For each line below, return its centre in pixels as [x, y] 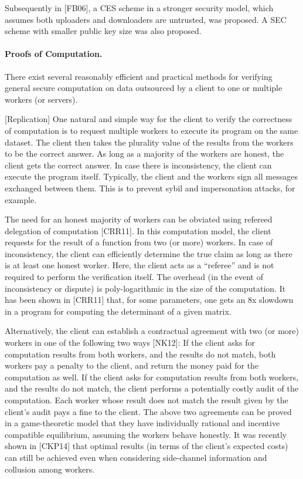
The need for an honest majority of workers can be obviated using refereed [139, 219]
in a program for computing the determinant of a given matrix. [118, 311]
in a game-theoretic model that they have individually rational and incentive [142, 423]
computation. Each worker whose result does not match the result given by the [147, 400]
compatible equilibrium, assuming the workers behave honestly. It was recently [146, 434]
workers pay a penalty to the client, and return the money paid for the [132, 365]
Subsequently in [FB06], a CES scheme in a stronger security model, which [139, 8]
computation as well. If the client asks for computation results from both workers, [152, 377]
